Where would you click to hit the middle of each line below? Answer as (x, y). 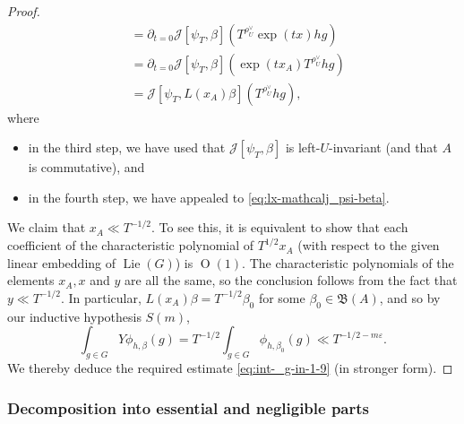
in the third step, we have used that (127, 147)
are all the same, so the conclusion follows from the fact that (291, 280)
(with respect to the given (369, 245)
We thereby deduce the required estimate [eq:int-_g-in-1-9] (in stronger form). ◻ (230, 368)
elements (31, 280)
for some (282, 297)
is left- (303, 147)
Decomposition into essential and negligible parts (189, 407)
